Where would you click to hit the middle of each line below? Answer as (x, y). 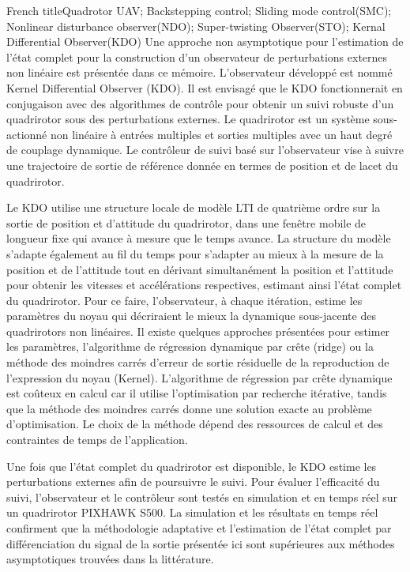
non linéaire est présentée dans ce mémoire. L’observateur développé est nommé (199, 72)
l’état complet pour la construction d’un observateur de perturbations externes (197, 56)
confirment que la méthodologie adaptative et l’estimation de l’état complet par (199, 528)
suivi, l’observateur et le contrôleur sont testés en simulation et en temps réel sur (202, 497)
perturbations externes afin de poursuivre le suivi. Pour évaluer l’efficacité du (193, 482)
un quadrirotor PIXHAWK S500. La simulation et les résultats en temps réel (192, 512)
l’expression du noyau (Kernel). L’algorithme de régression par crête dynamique (199, 377)
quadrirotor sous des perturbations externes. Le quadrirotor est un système (188, 119)
